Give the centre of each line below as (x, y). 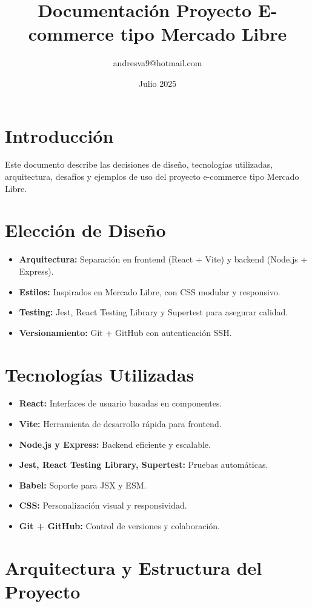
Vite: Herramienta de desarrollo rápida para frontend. (120, 424)
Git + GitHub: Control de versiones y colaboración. (119, 526)
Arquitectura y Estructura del (134, 567)
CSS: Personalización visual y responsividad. (103, 505)
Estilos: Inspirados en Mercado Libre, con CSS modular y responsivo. (150, 291)
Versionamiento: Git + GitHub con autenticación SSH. (125, 332)
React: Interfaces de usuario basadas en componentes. (121, 403)
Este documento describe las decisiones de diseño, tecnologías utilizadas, (139, 164)
